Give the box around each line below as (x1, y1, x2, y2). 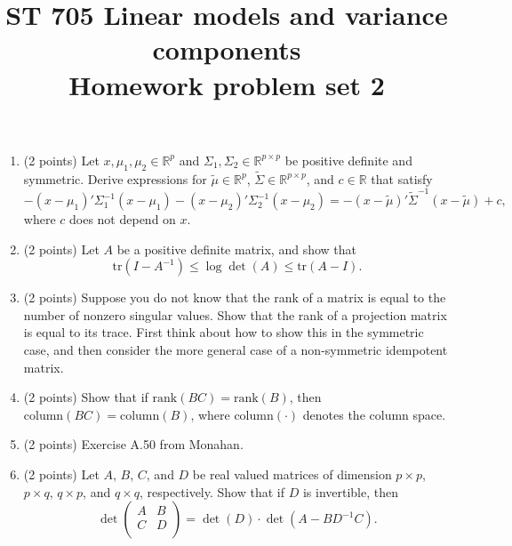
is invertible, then (302, 482, 398, 501)
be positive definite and (284, 150, 412, 169)
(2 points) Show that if (23, 388, 148, 406)
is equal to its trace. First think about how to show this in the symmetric (23, 323, 424, 341)
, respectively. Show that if (139, 482, 285, 501)
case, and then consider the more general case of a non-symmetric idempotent (23, 341, 448, 359)
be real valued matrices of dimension (192, 465, 392, 484)
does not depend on (69, 210, 176, 229)
